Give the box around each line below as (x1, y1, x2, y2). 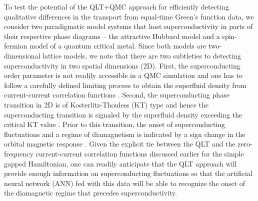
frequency (4, 148, 33, 158)
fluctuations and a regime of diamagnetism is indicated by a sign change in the (4, 128, 245, 139)
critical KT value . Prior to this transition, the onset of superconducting (4, 119, 225, 129)
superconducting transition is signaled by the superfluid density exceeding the (4, 109, 242, 119)
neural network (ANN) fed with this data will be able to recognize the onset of (4, 177, 245, 188)
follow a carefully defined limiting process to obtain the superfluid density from (4, 79, 246, 90)
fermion (4, 40, 27, 51)
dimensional (4, 50, 40, 60)
